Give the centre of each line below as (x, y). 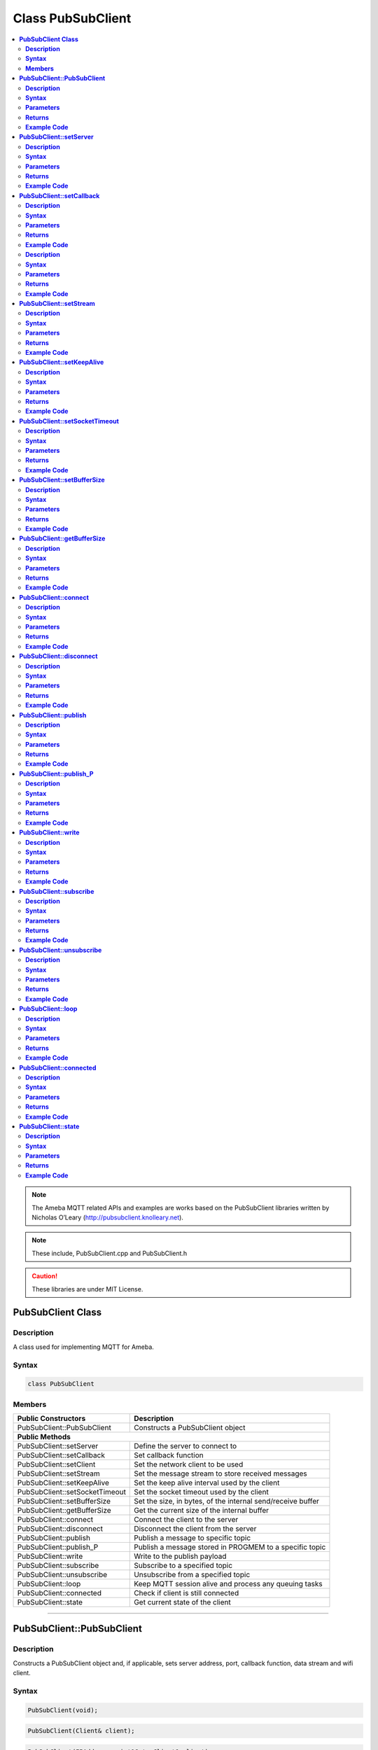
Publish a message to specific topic (192, 1538)
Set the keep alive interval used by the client (207, 1483)
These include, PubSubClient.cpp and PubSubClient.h (110, 1253)
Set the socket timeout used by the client (201, 1492)
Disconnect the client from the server (195, 1529)
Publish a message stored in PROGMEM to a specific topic (230, 1547)
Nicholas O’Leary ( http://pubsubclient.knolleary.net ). (107, 1217)
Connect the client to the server (186, 1520)
